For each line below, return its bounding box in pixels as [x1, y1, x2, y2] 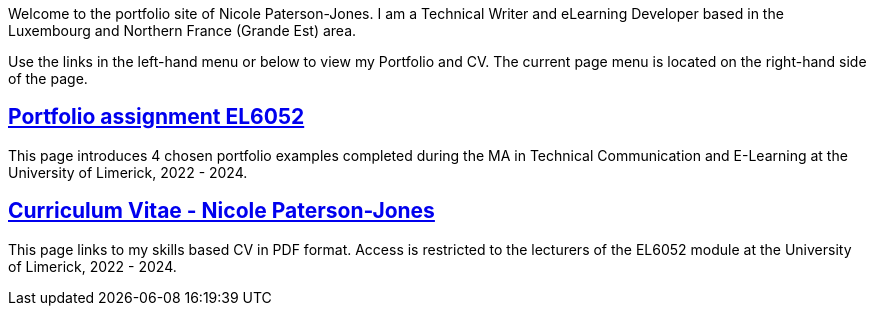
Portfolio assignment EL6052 [8, 104, 305, 130]
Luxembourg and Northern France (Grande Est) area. [8, 22, 357, 39]
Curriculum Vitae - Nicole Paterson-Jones [8, 198, 435, 224]
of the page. [8, 70, 88, 87]
